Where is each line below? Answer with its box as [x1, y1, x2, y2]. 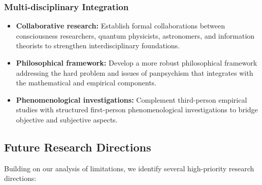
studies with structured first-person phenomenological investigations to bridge [16, 104, 258, 115]
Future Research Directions [4, 139, 151, 155]
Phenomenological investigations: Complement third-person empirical [16, 94, 247, 105]
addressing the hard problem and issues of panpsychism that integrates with [16, 67, 253, 78]
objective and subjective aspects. [16, 114, 118, 125]
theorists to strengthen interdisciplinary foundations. [16, 40, 180, 51]
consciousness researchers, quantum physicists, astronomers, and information [16, 30, 255, 41]
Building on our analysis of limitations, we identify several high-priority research [4, 163, 254, 173]
